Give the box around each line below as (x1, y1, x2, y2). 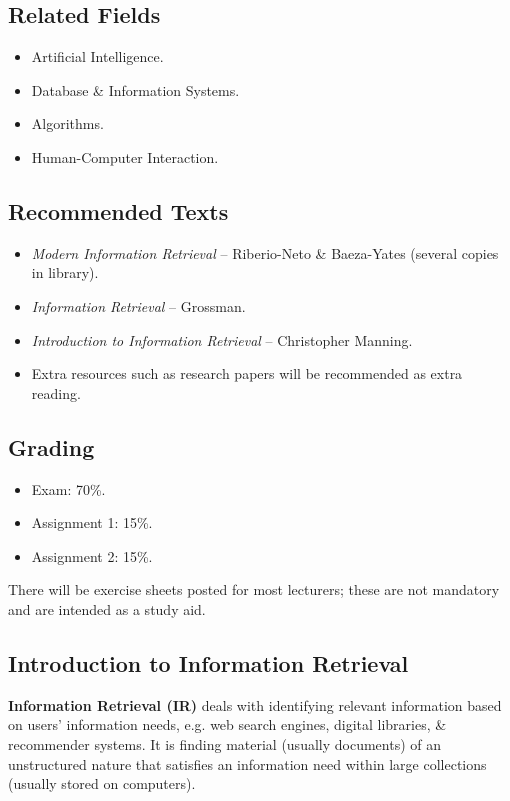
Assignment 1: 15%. (31, 512, 153, 533)
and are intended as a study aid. (8, 598, 206, 619)
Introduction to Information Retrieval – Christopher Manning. (31, 329, 413, 350)
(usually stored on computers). (8, 773, 196, 794)
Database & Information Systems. (31, 79, 240, 100)
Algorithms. (31, 113, 104, 134)
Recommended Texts (8, 195, 229, 226)
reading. (31, 382, 81, 403)
